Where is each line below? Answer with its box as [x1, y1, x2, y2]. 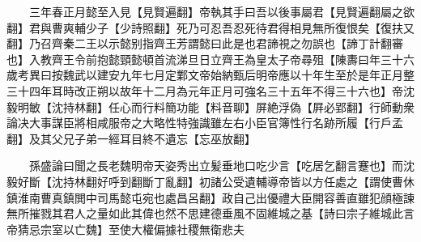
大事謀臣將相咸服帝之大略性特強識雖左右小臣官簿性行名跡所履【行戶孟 [28, 114, 403, 131]
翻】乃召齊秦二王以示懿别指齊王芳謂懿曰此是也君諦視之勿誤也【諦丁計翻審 [6, 35, 403, 52]
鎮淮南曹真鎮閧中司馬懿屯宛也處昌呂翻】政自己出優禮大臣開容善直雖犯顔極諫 [6, 189, 415, 206]
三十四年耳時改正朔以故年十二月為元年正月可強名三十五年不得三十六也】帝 [6, 82, 403, 99]
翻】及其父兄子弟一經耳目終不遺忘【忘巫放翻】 [6, 129, 256, 146]
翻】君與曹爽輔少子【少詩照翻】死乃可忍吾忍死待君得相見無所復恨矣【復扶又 [6, 19, 415, 36]
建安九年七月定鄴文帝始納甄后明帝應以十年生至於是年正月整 [96, 66, 415, 83]
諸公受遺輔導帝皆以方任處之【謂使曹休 [210, 172, 415, 189]
